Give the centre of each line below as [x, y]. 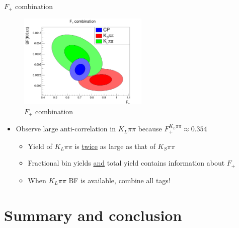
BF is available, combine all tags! [120, 180]
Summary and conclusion [93, 215]
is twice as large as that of [115, 146]
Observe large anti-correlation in [66, 129]
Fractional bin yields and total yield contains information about [126, 163]
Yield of [40, 146]
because [150, 129]
